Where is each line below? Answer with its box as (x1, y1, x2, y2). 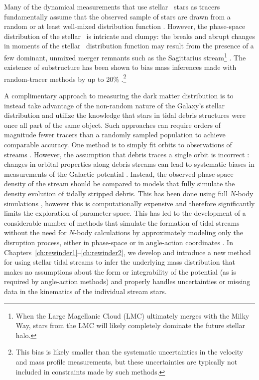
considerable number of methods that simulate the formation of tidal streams (4, 217, 240, 228)
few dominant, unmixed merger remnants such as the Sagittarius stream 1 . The (4, 50, 246, 62)
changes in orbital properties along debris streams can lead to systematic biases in (4, 159, 255, 169)
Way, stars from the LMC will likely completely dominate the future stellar (15, 320, 246, 331)
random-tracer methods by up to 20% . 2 (4, 72, 127, 84)
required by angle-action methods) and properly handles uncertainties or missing (4, 276, 251, 287)
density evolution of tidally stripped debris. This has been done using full (4, 188, 228, 198)
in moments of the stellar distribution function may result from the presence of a (4, 40, 254, 51)
